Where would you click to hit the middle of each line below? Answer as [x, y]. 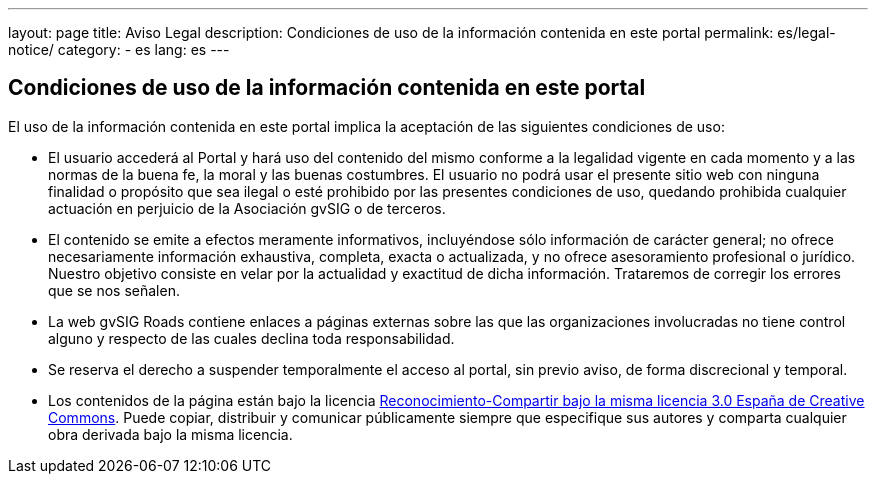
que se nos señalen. [114, 290]
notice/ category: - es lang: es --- [119, 49]
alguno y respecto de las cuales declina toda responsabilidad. [251, 338]
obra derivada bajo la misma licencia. [170, 434]
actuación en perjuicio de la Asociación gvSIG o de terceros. [247, 208]
